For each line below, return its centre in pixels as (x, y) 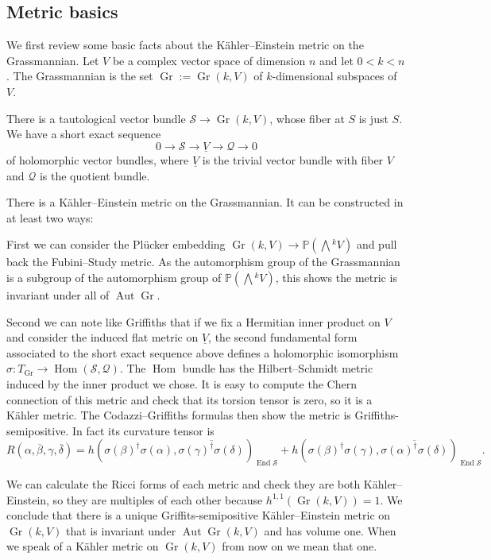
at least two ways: (50, 217)
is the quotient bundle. (95, 175)
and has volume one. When (330, 530)
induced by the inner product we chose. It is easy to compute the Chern (182, 383)
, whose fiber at (307, 118)
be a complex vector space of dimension (209, 60)
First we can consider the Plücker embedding (116, 244)
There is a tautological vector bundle (96, 118)
